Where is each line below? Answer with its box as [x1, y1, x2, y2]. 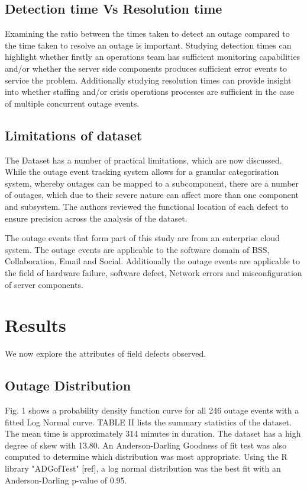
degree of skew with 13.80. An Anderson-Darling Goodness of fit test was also [5, 438, 287, 451]
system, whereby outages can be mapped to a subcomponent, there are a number [5, 177, 299, 189]
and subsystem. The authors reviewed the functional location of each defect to [5, 200, 289, 212]
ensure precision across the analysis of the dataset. [5, 212, 188, 224]
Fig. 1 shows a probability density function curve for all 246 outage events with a [5, 404, 299, 417]
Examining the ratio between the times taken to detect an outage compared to [5, 27, 290, 40]
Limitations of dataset [5, 126, 143, 144]
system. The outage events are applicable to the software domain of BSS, [5, 243, 270, 255]
